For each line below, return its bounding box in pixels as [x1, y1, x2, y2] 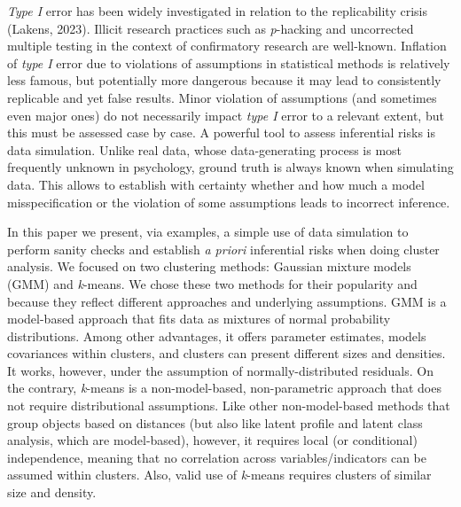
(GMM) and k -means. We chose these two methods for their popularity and [7, 274, 418, 292]
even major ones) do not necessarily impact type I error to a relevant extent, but [7, 105, 444, 124]
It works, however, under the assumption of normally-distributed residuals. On [7, 361, 434, 379]
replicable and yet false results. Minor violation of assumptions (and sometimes [7, 88, 437, 106]
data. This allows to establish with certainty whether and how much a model [7, 175, 425, 193]
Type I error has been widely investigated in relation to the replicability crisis [7, 2, 427, 19]
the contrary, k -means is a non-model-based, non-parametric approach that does [7, 378, 441, 397]
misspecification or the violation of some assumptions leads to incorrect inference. [7, 192, 450, 211]
